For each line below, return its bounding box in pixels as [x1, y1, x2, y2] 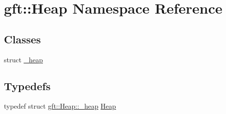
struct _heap [4, 54, 43, 64]
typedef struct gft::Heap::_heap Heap [4, 101, 116, 111]
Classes [4, 31, 41, 46]
